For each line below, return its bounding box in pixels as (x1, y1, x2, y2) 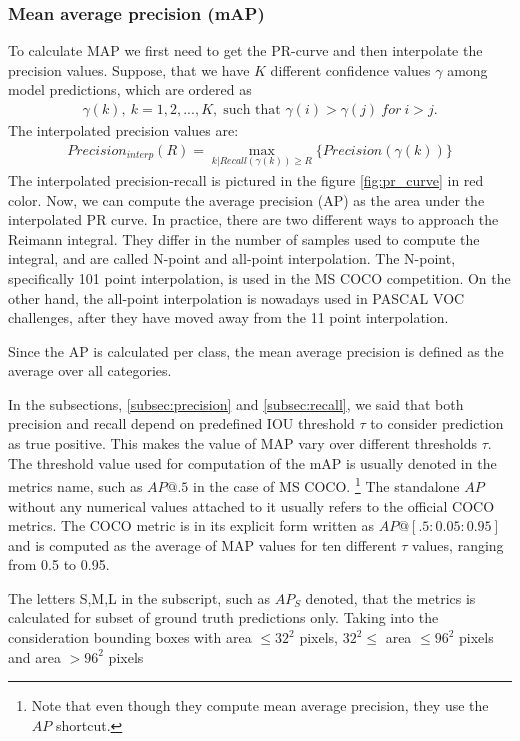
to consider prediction (370, 413, 504, 434)
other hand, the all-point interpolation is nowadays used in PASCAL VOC (8, 287, 465, 308)
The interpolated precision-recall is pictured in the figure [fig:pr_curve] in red (8, 169, 484, 190)
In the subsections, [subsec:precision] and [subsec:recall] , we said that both (8, 393, 464, 414)
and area (8, 646, 61, 667)
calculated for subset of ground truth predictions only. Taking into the (8, 607, 439, 628)
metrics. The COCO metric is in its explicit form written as (8, 515, 374, 536)
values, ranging (412, 534, 504, 555)
